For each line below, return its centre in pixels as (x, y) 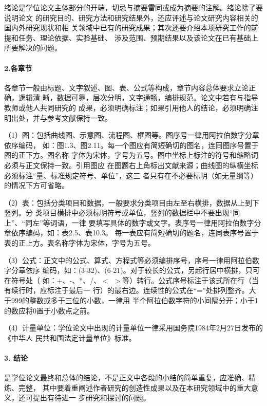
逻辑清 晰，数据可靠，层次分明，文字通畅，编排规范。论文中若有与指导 (138, 97)
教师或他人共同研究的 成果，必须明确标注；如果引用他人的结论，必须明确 (128, 107)
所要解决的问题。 (33, 48)
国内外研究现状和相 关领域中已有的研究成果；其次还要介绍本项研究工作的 (128, 27)
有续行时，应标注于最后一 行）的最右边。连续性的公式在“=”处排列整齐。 (127, 290)
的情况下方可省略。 (36, 185)
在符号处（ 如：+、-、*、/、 (53, 280)
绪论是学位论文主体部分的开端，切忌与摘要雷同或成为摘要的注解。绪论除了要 (133, 7)
